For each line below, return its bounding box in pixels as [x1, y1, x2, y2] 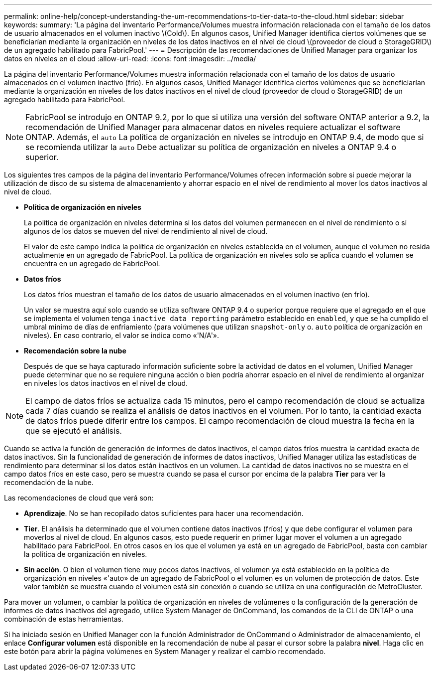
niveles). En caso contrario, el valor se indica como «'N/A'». [24, 331, 219, 339]
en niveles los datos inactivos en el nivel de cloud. [24, 379, 188, 387]
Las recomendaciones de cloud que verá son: [4, 494, 154, 502]
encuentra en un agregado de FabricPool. [24, 259, 160, 268]
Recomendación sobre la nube [24, 346, 126, 355]
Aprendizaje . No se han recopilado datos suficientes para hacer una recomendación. [24, 509, 304, 517]
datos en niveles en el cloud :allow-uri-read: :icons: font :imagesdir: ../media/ [4, 54, 256, 63]
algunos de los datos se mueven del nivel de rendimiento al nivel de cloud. [24, 227, 268, 235]
